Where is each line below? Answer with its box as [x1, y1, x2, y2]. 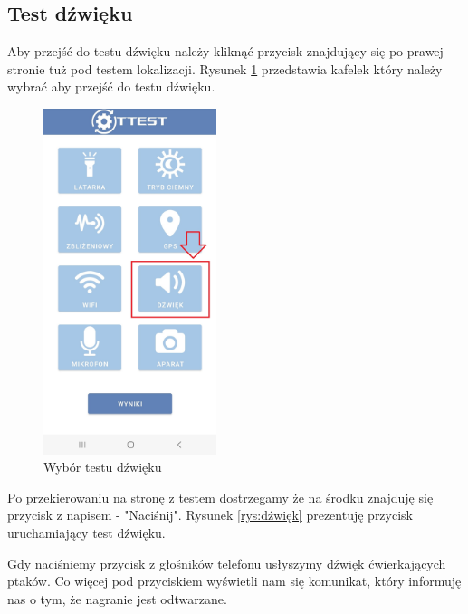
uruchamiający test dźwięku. [7, 523, 166, 542]
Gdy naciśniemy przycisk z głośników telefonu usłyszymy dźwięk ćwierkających [7, 553, 446, 572]
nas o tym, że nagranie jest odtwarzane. [7, 589, 227, 608]
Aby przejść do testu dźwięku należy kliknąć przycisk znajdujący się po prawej [7, 42, 444, 61]
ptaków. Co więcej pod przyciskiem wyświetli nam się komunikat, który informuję [7, 571, 462, 590]
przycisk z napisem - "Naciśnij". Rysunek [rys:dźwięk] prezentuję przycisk [7, 505, 413, 524]
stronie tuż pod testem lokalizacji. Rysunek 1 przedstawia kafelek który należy [7, 59, 443, 78]
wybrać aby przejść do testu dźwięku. [7, 77, 215, 96]
